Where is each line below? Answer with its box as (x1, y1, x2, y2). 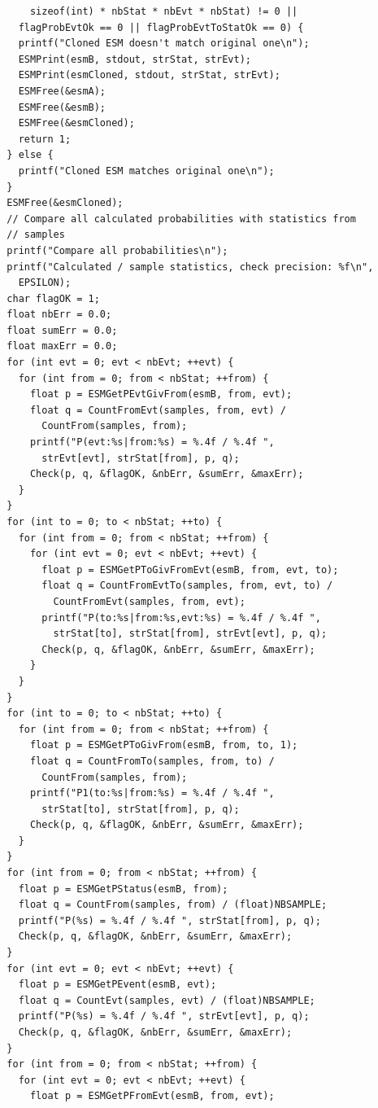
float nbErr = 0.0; (7, 309, 112, 321)
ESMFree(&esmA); (18, 85, 106, 97)
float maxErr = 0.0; (7, 340, 118, 353)
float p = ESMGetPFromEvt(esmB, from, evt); (29, 1090, 275, 1102)
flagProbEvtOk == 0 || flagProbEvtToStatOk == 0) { (18, 21, 304, 33)
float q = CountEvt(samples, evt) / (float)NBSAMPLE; (18, 994, 315, 1006)
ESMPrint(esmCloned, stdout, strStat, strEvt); (18, 69, 280, 81)
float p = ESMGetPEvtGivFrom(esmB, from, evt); (29, 388, 293, 401)
